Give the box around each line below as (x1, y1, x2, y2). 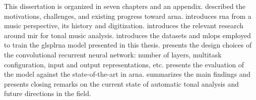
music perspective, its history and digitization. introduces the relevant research (4, 20, 244, 31)
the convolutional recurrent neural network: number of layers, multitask (4, 49, 222, 59)
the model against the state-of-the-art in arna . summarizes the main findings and (4, 69, 251, 79)
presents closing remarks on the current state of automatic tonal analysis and (4, 78, 239, 89)
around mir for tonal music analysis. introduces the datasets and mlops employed (4, 30, 251, 40)
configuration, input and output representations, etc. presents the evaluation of (4, 59, 244, 69)
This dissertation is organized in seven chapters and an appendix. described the (4, 1, 246, 11)
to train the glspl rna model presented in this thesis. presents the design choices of (4, 40, 252, 50)
